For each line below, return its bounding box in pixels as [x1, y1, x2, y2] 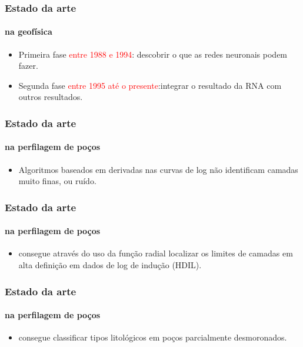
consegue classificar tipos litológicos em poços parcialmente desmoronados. [18, 331, 287, 343]
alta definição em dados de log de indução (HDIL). [18, 259, 202, 271]
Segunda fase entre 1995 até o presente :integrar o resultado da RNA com [18, 79, 282, 91]
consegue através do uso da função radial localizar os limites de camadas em [18, 247, 293, 259]
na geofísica [5, 25, 52, 38]
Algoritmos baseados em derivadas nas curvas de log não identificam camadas [18, 163, 298, 175]
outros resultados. [18, 91, 83, 103]
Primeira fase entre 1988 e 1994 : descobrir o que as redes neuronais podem [18, 48, 288, 60]
